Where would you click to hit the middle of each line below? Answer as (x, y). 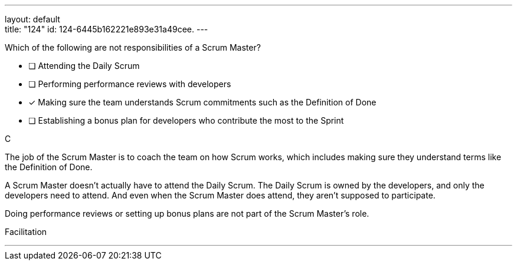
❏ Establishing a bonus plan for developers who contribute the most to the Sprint (186, 120)
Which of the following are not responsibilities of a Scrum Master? (133, 47)
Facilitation (26, 232)
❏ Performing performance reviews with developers (130, 84)
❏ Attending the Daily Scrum (84, 66)
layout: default (32, 19)
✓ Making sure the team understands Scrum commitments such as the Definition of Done (202, 102)
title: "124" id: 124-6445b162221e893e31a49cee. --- (107, 29)
